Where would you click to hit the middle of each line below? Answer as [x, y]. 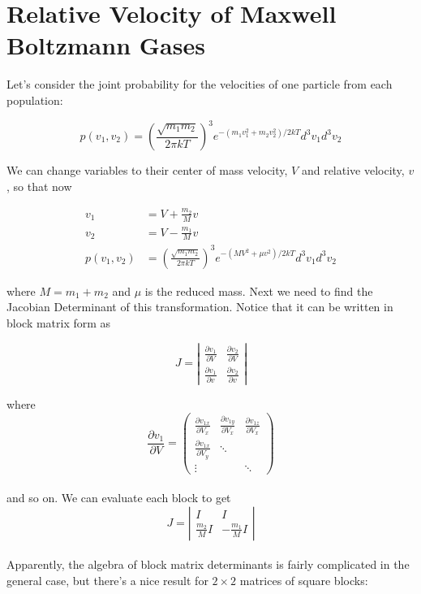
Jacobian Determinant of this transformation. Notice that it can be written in [200, 307]
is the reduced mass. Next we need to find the [259, 290]
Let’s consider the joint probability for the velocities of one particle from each [200, 84]
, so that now [39, 186]
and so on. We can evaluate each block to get [119, 498]
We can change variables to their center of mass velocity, [147, 170]
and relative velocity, [353, 170]
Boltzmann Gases [106, 45]
